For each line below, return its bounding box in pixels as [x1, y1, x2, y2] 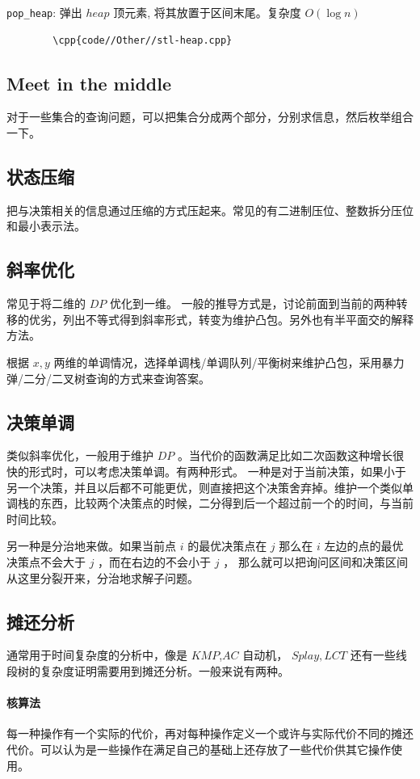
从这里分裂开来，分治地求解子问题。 [6, 569, 199, 586]
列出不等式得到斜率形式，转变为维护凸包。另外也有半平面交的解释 [62, 310, 414, 327]
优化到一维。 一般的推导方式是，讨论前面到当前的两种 [109, 295, 397, 312]
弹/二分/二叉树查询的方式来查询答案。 [6, 369, 210, 386]
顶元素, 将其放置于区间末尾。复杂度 [113, 4, 301, 20]
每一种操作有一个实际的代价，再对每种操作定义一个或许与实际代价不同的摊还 [6, 725, 414, 742]
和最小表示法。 [6, 217, 86, 234]
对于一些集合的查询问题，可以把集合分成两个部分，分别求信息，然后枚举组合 [6, 108, 414, 125]
